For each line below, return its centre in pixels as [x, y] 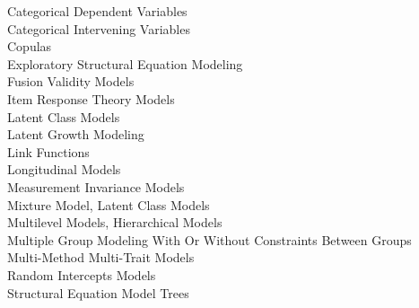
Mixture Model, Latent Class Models [109, 204]
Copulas [30, 46]
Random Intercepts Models [82, 274]
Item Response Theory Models [91, 98]
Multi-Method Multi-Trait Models [101, 257]
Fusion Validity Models [71, 81]
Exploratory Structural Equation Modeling [125, 63]
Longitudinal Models [64, 169]
